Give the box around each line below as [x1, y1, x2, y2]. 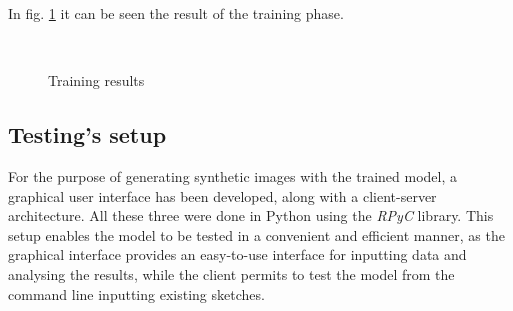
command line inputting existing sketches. [8, 283, 265, 304]
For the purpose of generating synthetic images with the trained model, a [8, 165, 457, 186]
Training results [48, 70, 145, 91]
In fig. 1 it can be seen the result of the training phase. [8, 3, 344, 23]
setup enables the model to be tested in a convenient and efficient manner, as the [8, 224, 505, 245]
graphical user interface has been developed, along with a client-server [8, 185, 437, 206]
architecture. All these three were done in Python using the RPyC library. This [8, 205, 494, 226]
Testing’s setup [8, 119, 167, 150]
